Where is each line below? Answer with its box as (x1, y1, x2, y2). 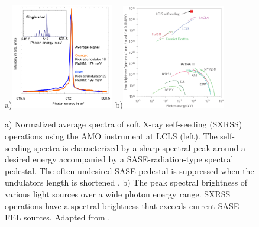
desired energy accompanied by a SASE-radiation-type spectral (5, 153, 234, 165)
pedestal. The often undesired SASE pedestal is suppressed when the (5, 164, 254, 177)
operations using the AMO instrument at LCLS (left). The (5, 130, 218, 142)
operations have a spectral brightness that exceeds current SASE (5, 199, 239, 212)
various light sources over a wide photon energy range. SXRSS (5, 187, 231, 200)
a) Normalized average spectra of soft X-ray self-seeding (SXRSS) (5, 118, 242, 130)
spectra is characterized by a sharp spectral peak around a (34, 141, 245, 154)
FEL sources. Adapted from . (5, 211, 111, 223)
